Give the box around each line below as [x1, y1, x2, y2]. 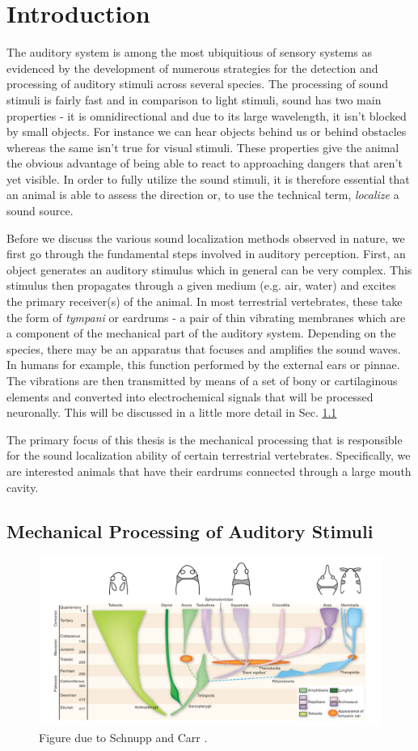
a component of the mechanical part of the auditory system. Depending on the [6, 325, 396, 342]
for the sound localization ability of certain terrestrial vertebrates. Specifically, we [6, 447, 411, 464]
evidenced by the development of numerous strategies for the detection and [6, 59, 378, 76]
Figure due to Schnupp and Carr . [39, 729, 208, 746]
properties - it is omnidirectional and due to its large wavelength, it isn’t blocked [6, 107, 407, 124]
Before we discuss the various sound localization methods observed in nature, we [6, 229, 405, 246]
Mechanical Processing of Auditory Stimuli [6, 518, 374, 543]
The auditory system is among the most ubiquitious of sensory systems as [6, 44, 372, 61]
